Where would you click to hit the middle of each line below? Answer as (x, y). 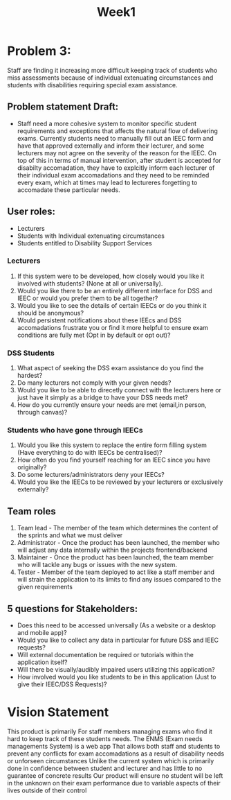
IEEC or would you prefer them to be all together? (87, 298)
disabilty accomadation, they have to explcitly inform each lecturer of (116, 168)
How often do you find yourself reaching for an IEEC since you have (114, 460)
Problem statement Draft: (63, 107)
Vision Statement (58, 712)
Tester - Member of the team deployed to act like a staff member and (116, 572)
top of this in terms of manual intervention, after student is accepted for (119, 160)
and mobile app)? (42, 633)
